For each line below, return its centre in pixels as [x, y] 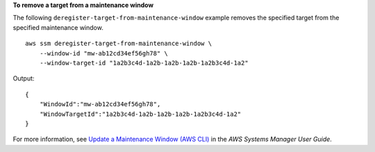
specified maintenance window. [58, 27]
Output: [24, 78]
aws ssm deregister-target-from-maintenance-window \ [118, 44]
